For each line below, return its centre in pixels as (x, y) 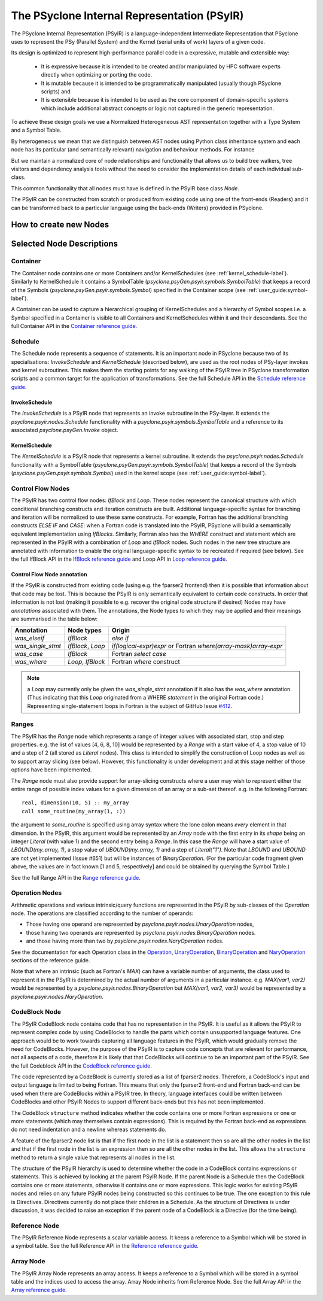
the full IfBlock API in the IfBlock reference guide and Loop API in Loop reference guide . (119, 559)
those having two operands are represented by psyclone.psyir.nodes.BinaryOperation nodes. (141, 932)
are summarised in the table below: (54, 619)
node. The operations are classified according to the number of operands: (102, 913)
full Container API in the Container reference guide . (74, 326)
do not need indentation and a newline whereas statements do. (89, 1130)
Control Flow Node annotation (49, 574)
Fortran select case (139, 654)
